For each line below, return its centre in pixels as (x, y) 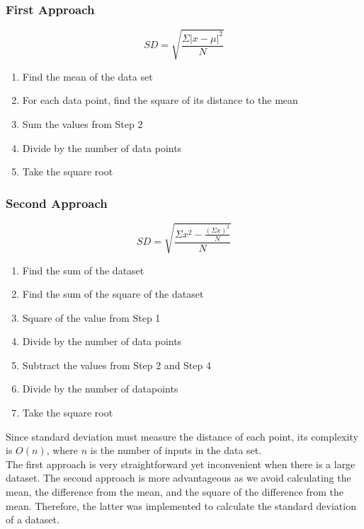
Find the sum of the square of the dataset (113, 294)
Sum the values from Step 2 (83, 123)
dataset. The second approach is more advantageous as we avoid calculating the (178, 478)
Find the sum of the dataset (83, 270)
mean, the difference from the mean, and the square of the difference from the (175, 492)
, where (62, 450)
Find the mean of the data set (87, 76)
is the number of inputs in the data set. (176, 450)
